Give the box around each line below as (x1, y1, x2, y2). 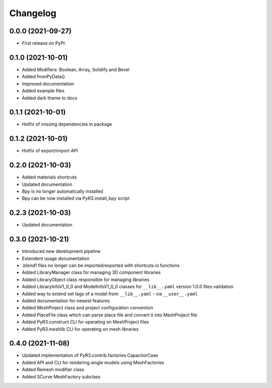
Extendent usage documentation (22, 255, 90, 261)
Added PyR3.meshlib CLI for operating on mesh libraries (22, 326, 139, 332)
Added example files (22, 88, 65, 94)
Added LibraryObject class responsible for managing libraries (22, 276, 150, 283)
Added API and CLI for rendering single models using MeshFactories (22, 359, 164, 365)
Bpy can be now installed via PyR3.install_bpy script (22, 195, 130, 201)
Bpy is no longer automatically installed (22, 188, 103, 194)
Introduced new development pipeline (22, 248, 101, 254)
